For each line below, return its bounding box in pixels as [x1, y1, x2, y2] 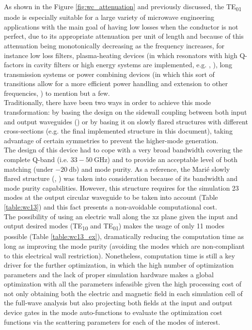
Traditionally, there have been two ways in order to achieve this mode [4, 97, 211, 107]
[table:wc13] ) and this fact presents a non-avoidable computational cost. [4, 202, 217, 211]
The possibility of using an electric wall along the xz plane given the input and [4, 211, 238, 221]
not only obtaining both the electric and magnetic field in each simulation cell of [4, 288, 243, 298]
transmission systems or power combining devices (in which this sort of [4, 69, 215, 79]
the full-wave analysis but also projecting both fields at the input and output [4, 298, 233, 308]
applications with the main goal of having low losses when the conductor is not [4, 21, 238, 31]
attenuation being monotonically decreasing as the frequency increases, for [4, 40, 225, 50]
